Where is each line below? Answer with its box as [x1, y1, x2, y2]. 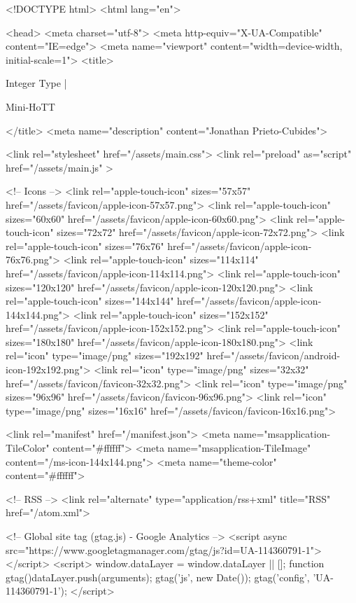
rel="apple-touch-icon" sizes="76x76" [6, 238, 164, 253]
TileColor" [6, 441, 50, 455]
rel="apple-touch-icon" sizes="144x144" [6, 293, 174, 308]
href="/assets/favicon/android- [206, 348, 341, 363]
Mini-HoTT [6, 99, 55, 113]
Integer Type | [6, 76, 67, 90]
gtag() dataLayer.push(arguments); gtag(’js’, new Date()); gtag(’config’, [6, 569, 310, 584]
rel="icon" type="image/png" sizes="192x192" [6, 348, 204, 363]
